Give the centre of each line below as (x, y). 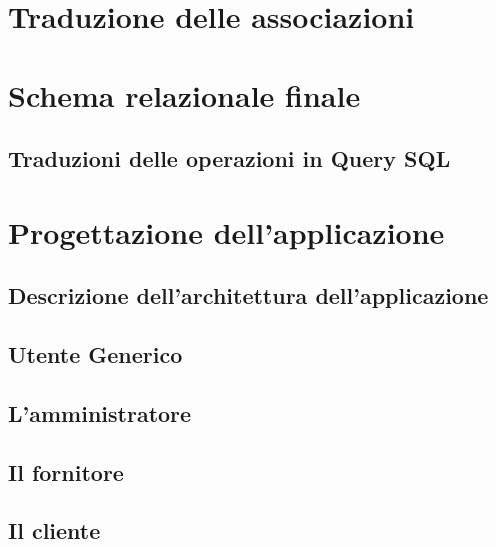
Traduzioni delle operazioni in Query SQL (229, 158)
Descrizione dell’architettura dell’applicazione (248, 295)
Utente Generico (95, 354)
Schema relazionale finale (184, 94)
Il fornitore (66, 471)
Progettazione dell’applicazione (226, 231)
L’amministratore (100, 412)
